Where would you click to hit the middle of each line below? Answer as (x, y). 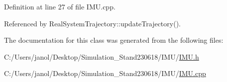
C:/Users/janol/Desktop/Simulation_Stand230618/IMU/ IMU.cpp (105, 73)
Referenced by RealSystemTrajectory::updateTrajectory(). (92, 23)
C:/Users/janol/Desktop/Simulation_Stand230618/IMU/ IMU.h (102, 56)
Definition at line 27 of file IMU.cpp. (60, 6)
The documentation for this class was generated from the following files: (114, 40)
